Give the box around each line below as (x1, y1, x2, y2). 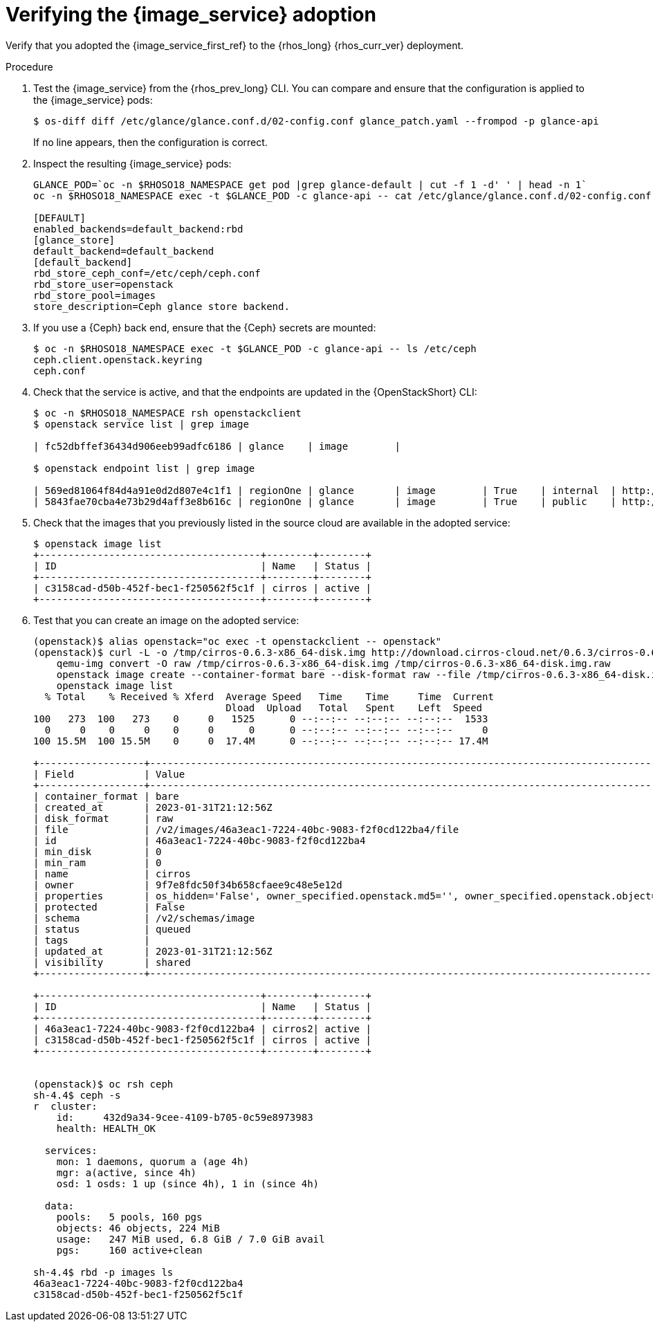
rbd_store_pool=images (33, 289, 156, 301)
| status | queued (33, 923, 191, 935)
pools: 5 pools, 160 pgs (56, 1211, 203, 1223)
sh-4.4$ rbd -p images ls (33, 1266, 174, 1278)
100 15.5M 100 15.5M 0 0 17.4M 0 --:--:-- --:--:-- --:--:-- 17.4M (33, 735, 488, 747)
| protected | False (33, 901, 185, 913)
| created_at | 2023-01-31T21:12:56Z (33, 801, 273, 813)
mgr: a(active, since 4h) (56, 1166, 197, 1178)
